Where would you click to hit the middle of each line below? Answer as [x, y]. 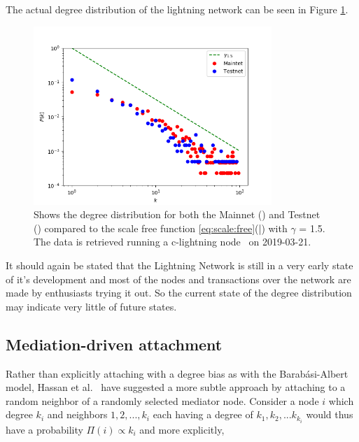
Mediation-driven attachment [114, 344]
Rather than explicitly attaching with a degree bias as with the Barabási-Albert [177, 373]
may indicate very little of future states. [91, 306]
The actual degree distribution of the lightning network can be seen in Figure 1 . [177, 9]
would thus [330, 414]
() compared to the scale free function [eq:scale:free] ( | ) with [161, 228]
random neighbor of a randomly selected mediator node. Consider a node [162, 400]
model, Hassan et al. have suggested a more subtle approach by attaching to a [176, 387]
